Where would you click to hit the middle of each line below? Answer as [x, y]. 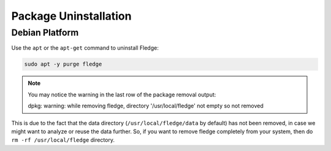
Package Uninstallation [71, 16]
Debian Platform [45, 33]
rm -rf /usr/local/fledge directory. [63, 140]
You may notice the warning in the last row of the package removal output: [122, 95]
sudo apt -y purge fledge [63, 64]
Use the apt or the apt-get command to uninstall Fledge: [85, 48]
